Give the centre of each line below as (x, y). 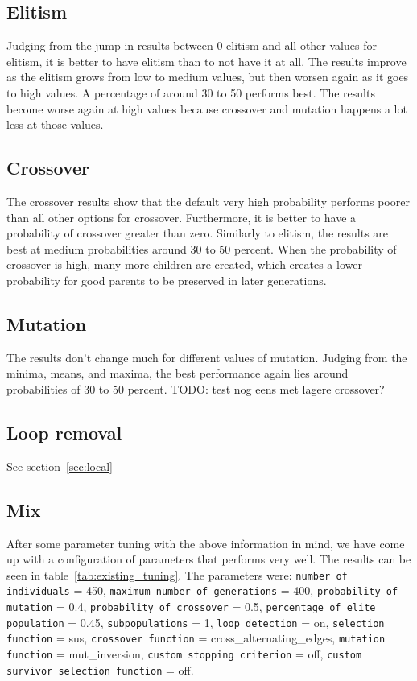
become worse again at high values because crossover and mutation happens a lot (207, 108)
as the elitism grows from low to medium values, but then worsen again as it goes (208, 77)
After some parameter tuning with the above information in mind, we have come (206, 543)
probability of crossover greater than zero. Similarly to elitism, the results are (198, 233)
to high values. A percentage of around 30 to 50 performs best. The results (191, 92)
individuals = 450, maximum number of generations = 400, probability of (202, 590)
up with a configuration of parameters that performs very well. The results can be (209, 559)
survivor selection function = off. (100, 669)
